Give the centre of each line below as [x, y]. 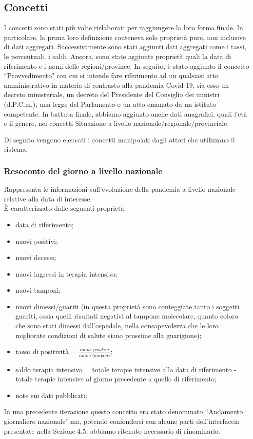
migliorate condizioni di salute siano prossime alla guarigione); [108, 335]
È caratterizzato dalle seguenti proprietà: [65, 208]
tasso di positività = [46, 351]
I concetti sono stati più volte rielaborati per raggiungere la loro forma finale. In [124, 28]
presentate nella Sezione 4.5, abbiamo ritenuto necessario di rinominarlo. [112, 430]
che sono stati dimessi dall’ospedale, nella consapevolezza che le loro [117, 326]
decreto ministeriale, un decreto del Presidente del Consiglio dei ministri [112, 94]
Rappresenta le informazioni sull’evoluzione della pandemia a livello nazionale [120, 189]
